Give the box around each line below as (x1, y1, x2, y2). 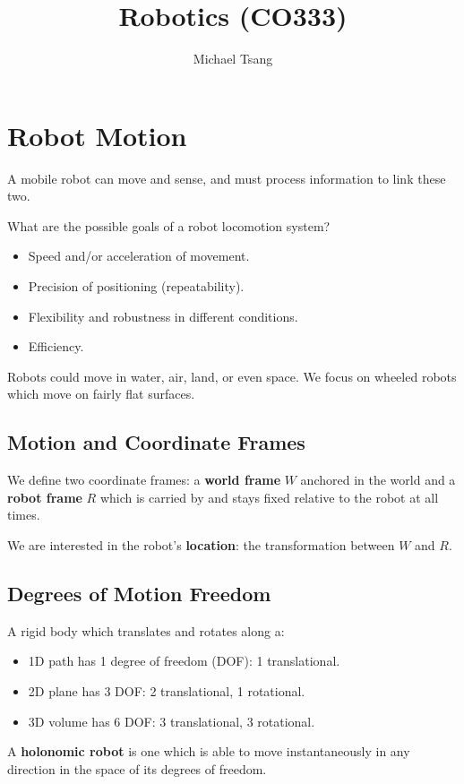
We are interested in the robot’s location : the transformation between (7, 535, 395, 554)
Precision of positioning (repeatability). (28, 277, 245, 296)
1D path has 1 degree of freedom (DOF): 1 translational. (28, 651, 340, 670)
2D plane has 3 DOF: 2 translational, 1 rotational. (28, 681, 305, 700)
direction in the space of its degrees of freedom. (7, 759, 267, 778)
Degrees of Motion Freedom (7, 579, 271, 607)
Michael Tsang (193, 49, 273, 68)
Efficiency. (28, 337, 84, 356)
